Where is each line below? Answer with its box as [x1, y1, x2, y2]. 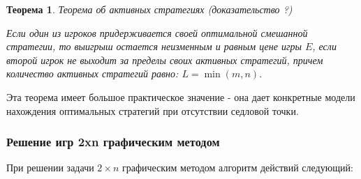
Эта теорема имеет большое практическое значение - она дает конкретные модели [6, 89, 355, 104]
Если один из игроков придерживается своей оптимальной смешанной [6, 25, 308, 40]
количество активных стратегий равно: [6, 66, 179, 81]
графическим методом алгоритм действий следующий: [121, 160, 353, 175]
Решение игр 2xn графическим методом [6, 133, 220, 150]
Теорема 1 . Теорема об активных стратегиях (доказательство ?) [6, 2, 293, 16]
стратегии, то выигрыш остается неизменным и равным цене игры [6, 39, 302, 54]
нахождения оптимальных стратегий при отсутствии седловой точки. [6, 103, 299, 118]
